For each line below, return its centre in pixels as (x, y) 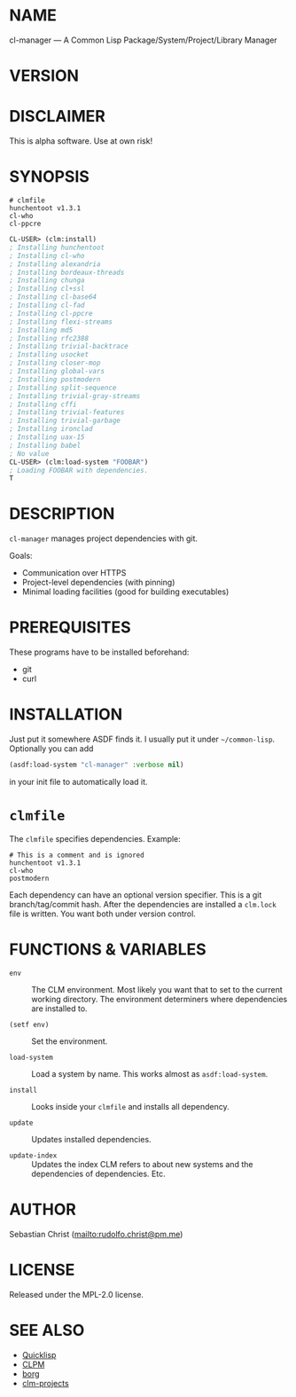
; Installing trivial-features (67, 412)
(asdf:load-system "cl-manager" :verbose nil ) (97, 765)
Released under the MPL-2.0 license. (77, 1294)
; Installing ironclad (51, 429)
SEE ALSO (47, 1330)
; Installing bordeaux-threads (67, 272)
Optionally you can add (51, 749)
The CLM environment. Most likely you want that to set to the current (157, 989)
